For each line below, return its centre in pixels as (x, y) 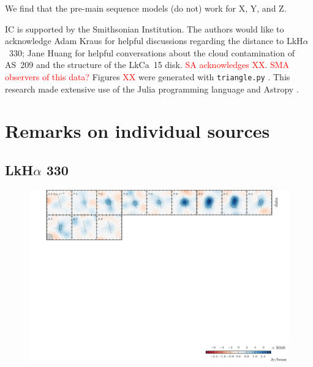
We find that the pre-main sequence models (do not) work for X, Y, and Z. (146, 8)
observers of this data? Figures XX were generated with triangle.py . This (148, 76)
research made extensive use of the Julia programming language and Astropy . (152, 89)
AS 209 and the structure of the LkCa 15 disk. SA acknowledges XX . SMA (147, 65)
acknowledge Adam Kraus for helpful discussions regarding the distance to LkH (154, 41)
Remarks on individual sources (138, 131)
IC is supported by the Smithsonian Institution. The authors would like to (145, 28)
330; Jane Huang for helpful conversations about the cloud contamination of (152, 52)
